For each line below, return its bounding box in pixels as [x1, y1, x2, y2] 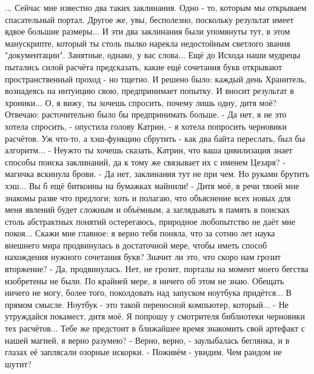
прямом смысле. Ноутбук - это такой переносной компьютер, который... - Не [5, 298, 289, 310]
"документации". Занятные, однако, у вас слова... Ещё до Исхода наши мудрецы [5, 48, 301, 61]
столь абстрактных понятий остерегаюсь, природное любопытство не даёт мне [5, 215, 295, 227]
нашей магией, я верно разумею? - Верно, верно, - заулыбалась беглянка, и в [5, 333, 290, 346]
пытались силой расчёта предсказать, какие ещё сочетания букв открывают [5, 60, 282, 73]
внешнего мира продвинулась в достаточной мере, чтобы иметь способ [5, 238, 267, 251]
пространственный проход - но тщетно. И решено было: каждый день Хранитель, [5, 72, 307, 85]
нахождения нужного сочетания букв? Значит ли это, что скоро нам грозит [5, 250, 281, 263]
